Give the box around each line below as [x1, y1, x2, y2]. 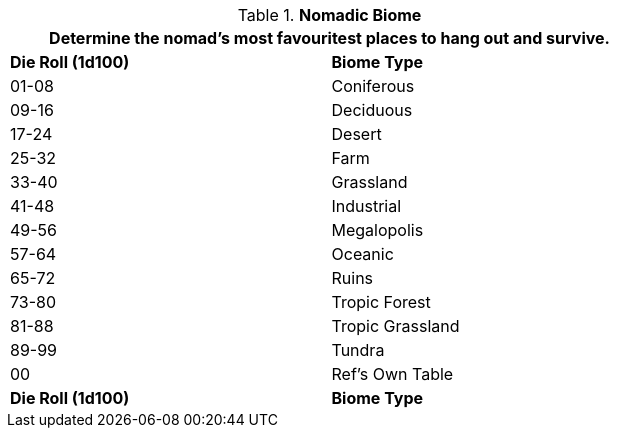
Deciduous [331, 100, 413, 120]
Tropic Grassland [331, 316, 460, 336]
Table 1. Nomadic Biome [237, 5, 422, 25]
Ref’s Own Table [331, 364, 454, 384]
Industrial [331, 196, 402, 216]
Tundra [331, 340, 385, 360]
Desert [331, 124, 382, 144]
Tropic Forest [331, 292, 431, 312]
